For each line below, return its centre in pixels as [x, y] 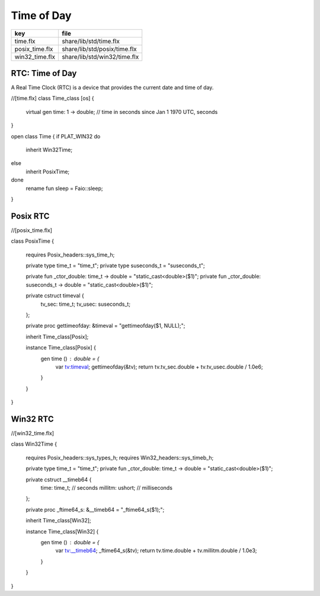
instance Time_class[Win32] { [62, 531]
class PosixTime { [33, 241]
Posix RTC [30, 216]
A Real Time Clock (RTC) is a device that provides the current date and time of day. [112, 88]
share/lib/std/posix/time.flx [100, 49]
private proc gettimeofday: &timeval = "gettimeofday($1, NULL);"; [105, 326]
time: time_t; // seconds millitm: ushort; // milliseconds [107, 487]
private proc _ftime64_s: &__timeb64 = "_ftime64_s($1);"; [95, 509]
